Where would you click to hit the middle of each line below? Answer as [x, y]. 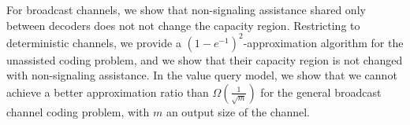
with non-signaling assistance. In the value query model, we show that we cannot [202, 75]
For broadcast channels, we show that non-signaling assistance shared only [186, 9]
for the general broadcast [321, 92]
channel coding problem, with [78, 111]
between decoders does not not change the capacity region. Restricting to [183, 25]
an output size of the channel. [238, 111]
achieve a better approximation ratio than [108, 92]
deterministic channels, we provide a [94, 42]
